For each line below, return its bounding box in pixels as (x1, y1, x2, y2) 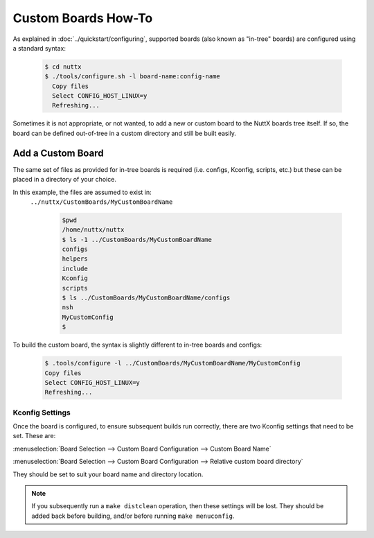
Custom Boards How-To (12, 10, 153, 26)
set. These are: (12, 432, 56, 440)
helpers (62, 255, 88, 263)
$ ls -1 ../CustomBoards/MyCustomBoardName (62, 236, 213, 243)
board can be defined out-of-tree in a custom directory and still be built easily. (12, 129, 237, 137)
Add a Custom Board (12, 147, 104, 159)
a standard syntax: (12, 44, 66, 52)
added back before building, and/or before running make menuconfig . (31, 512, 235, 520)
